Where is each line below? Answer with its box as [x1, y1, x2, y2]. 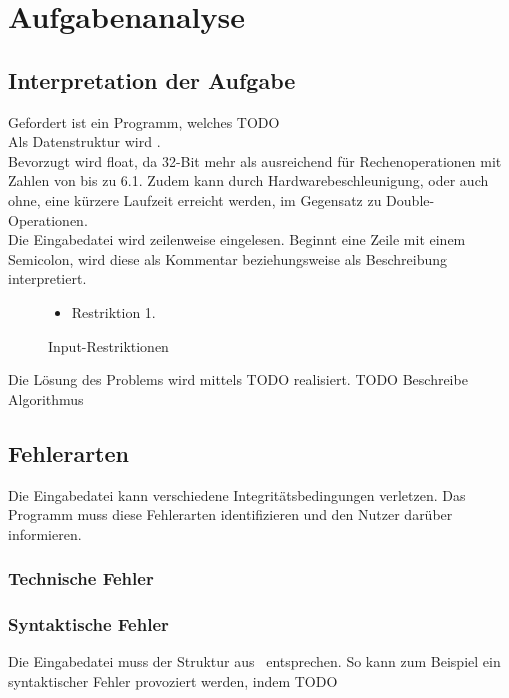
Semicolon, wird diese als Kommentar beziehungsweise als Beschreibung [8, 248, 447, 269]
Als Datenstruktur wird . [8, 131, 161, 152]
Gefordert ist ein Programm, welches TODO [8, 111, 280, 132]
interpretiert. [8, 268, 87, 289]
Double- [386, 189, 435, 210]
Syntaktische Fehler [8, 612, 169, 637]
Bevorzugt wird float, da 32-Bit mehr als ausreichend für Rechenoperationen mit [8, 150, 502, 171]
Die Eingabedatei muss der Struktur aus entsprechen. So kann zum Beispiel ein [8, 651, 501, 672]
